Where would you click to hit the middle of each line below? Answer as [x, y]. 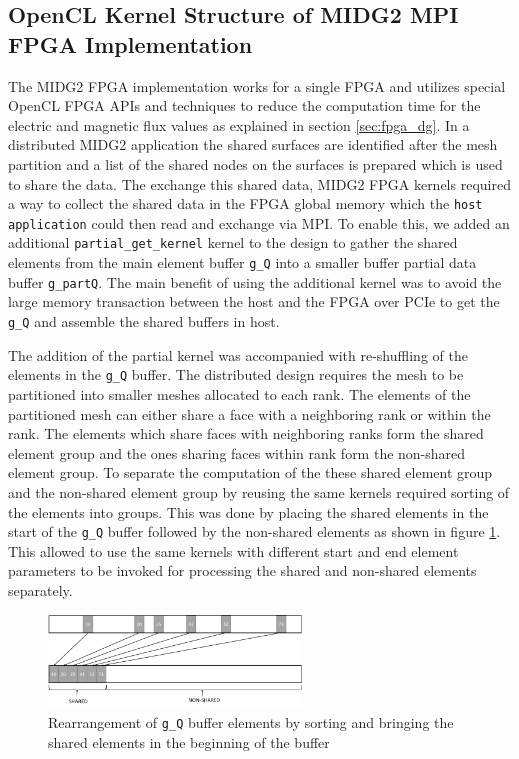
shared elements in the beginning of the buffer [189, 741]
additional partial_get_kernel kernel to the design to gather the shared [233, 242]
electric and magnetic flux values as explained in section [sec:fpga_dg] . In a [239, 124]
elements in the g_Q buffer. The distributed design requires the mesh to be [236, 374]
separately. [40, 589]
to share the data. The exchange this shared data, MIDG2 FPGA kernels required [259, 183]
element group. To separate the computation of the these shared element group [250, 472]
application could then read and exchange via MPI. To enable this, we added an [259, 222]
